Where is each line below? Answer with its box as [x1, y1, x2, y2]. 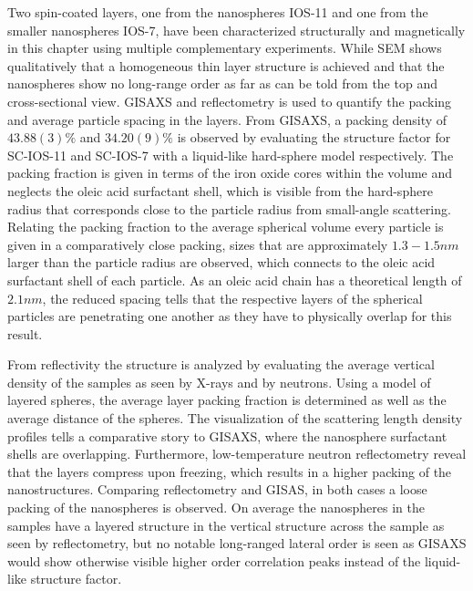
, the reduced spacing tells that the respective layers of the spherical [42, 288, 423, 307]
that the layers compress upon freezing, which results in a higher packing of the [7, 461, 452, 481]
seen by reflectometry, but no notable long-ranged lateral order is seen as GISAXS [7, 534, 467, 553]
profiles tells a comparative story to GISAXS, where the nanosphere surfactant [7, 426, 447, 445]
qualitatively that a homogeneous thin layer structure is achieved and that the [7, 56, 445, 75]
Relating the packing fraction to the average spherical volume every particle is [7, 217, 444, 236]
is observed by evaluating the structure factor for [177, 128, 451, 147]
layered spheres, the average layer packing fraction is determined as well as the [7, 390, 447, 410]
